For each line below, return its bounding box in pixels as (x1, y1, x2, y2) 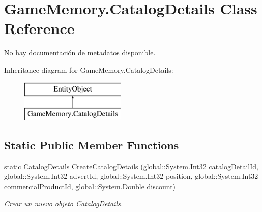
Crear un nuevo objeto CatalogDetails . (4, 198, 123, 208)
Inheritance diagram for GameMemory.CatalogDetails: (4, 64, 173, 75)
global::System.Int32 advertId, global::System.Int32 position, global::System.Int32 (4, 171, 258, 181)
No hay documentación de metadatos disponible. (4, 47, 156, 58)
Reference (4, 18, 75, 39)
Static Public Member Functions (4, 137, 179, 153)
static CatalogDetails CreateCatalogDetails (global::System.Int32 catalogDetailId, (4, 161, 258, 171)
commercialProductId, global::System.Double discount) (4, 181, 176, 192)
